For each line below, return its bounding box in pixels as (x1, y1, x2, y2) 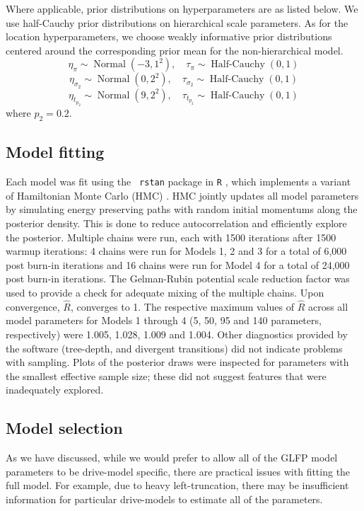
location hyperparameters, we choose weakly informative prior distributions (6, 29, 332, 44)
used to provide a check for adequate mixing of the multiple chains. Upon (6, 285, 324, 299)
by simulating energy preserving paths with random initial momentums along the (6, 202, 358, 217)
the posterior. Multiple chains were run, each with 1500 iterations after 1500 (6, 229, 336, 244)
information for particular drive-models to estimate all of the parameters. (6, 491, 323, 506)
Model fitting (6, 141, 105, 163)
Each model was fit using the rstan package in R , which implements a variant (6, 174, 351, 189)
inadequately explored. (6, 382, 104, 397)
